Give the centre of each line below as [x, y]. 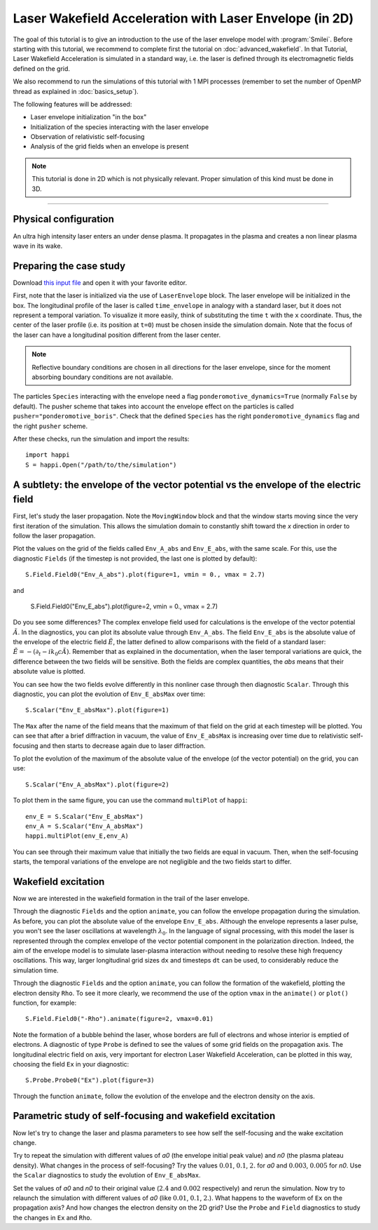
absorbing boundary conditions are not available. [103, 377]
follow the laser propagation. [54, 535]
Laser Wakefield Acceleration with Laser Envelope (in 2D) [183, 18]
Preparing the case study [69, 266]
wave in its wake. [38, 246]
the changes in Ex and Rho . [52, 1217]
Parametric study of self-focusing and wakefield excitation [144, 1116]
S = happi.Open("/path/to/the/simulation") [101, 464]
